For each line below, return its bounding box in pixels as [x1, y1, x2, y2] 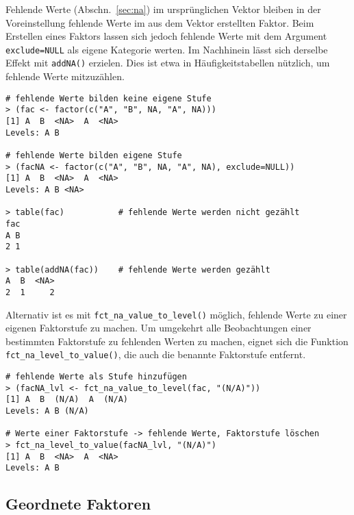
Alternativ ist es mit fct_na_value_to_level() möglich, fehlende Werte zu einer [5, 307, 347, 321]
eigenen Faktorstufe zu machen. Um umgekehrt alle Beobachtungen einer [5, 321, 312, 335]
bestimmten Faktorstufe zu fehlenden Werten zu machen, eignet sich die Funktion [5, 334, 349, 348]
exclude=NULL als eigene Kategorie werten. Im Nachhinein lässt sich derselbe [5, 42, 328, 56]
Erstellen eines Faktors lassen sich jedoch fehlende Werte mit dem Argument [5, 29, 327, 43]
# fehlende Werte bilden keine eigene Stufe [5, 93, 212, 103]
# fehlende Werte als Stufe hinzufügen [5, 372, 187, 381]
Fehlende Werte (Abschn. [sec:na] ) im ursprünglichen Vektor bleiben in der [5, 2, 321, 16]
